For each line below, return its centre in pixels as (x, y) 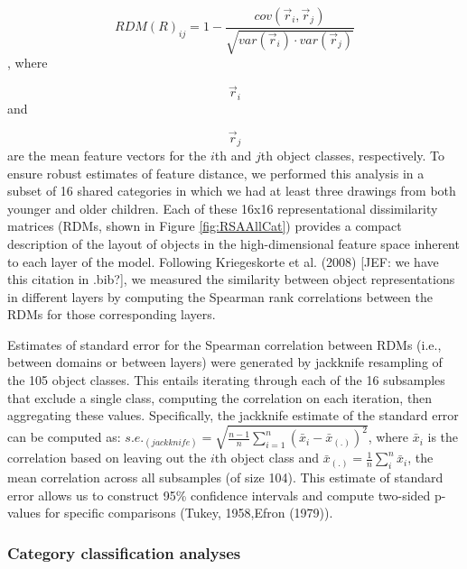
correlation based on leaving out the (107, 458)
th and (233, 155)
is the (443, 437)
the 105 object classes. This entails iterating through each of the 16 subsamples (226, 380)
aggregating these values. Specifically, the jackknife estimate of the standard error (233, 415)
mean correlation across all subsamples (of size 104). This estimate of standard (225, 477)
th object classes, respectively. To (353, 155)
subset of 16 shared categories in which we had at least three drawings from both (232, 191)
